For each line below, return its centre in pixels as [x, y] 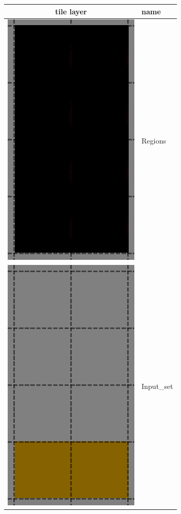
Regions [154, 141]
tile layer [71, 11]
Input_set [157, 386]
